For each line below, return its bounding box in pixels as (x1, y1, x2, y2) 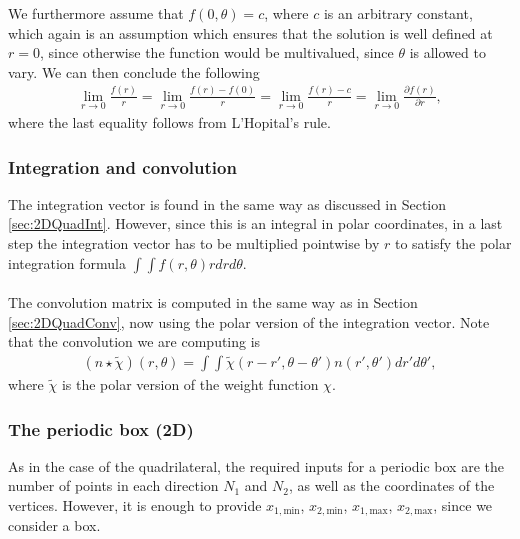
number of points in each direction (8, 475, 219, 496)
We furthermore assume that (8, 3, 184, 23)
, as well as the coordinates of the (289, 475, 495, 496)
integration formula (8, 252, 126, 273)
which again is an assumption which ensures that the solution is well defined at (8, 22, 493, 43)
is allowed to (409, 42, 486, 63)
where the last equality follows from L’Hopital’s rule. (8, 112, 331, 132)
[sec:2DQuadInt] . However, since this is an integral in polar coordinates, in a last (8, 213, 503, 234)
